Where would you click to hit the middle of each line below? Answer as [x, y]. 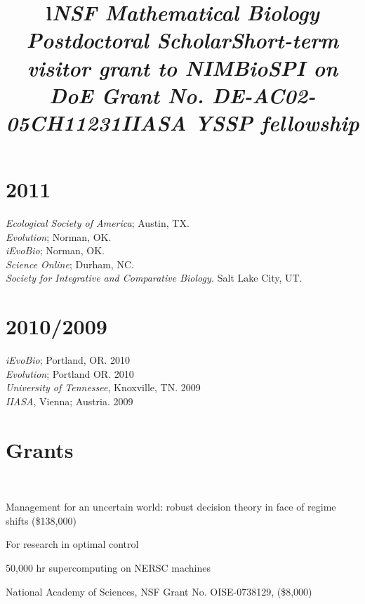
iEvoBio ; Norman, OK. [55, 250]
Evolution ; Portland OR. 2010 [70, 373]
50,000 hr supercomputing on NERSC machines [108, 568]
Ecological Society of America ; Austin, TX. [98, 223]
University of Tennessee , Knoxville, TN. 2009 [103, 387]
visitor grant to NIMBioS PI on [182, 67]
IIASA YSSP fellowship [240, 122]
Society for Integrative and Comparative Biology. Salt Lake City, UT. [154, 278]
